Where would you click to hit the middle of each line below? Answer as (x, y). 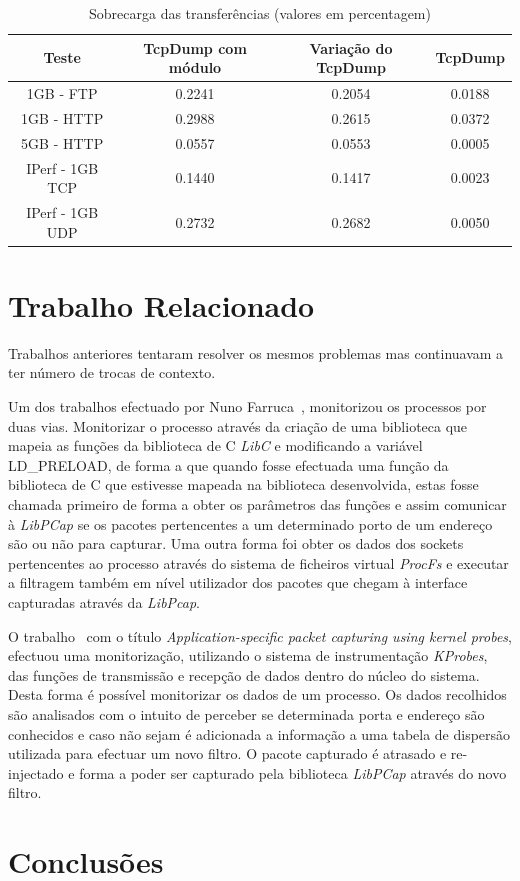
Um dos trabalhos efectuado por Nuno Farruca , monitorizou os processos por (247, 406)
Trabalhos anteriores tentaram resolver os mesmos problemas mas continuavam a (256, 352)
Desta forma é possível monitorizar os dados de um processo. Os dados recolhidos (257, 694)
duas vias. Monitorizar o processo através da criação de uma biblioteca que (238, 425)
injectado (36, 772)
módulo (195, 67)
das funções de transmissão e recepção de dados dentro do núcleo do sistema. (244, 674)
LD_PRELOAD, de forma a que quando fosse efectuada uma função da (228, 464)
